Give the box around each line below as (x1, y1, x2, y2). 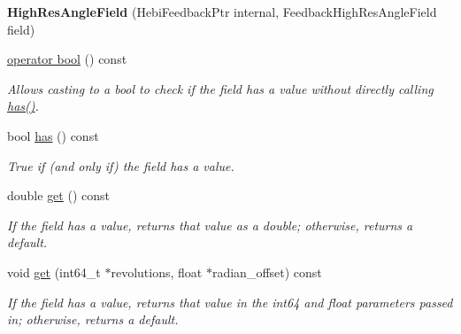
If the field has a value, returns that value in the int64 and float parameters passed (7, 292, 453, 311)
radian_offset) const (211, 262, 322, 281)
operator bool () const (7, 50, 127, 68)
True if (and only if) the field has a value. (7, 156, 234, 175)
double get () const (7, 186, 110, 205)
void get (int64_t (7, 262, 101, 281)
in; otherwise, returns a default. (7, 310, 179, 329)
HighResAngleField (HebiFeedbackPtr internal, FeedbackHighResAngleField (7, 3, 437, 20)
